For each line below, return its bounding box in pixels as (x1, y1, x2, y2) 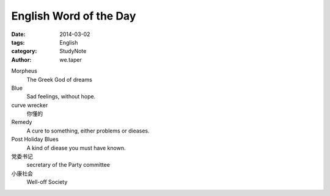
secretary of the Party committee (26, 161, 110, 169)
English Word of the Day (11, 9, 136, 23)
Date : (11, 31, 26, 38)
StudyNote (59, 48, 87, 55)
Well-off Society (26, 178, 68, 186)
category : (11, 48, 37, 55)
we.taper (59, 56, 82, 64)
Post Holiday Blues (11, 136, 59, 143)
